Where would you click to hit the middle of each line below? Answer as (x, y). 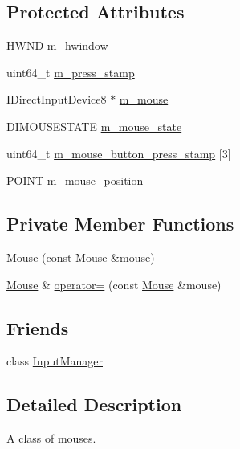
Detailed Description (94, 404)
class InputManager (55, 361)
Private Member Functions (120, 224)
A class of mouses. (51, 438)
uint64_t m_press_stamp (71, 72)
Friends (38, 327)
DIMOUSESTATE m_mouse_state (94, 126)
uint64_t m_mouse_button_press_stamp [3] (119, 153)
